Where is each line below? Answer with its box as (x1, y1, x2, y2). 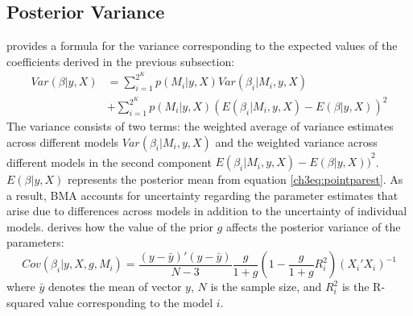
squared (6, 293, 45, 310)
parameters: (6, 234, 64, 251)
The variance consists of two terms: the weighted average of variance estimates (6, 118, 394, 135)
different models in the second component (6, 153, 212, 170)
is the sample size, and (210, 278, 322, 295)
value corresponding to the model (47, 293, 213, 310)
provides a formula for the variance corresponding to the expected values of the (6, 37, 398, 54)
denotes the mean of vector (48, 278, 182, 295)
